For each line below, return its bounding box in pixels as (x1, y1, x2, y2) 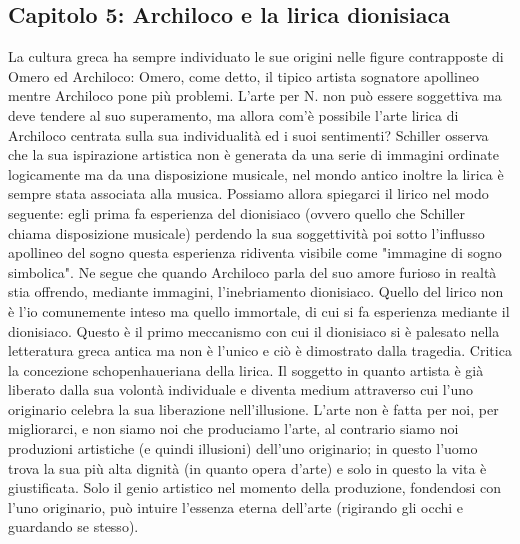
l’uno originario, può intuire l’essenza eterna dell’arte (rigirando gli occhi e (8, 496, 464, 517)
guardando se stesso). (8, 516, 139, 537)
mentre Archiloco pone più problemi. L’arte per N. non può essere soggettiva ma (8, 85, 502, 106)
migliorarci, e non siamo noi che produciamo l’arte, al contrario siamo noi (8, 418, 459, 439)
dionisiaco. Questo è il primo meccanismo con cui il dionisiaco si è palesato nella (8, 320, 500, 341)
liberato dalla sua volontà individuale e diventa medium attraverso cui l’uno (8, 379, 474, 400)
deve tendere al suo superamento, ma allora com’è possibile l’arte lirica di (8, 104, 459, 125)
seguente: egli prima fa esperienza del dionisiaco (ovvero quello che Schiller (8, 202, 465, 223)
